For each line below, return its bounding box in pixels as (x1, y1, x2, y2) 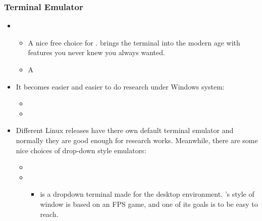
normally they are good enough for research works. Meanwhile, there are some (16, 135, 258, 145)
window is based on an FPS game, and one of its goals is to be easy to (40, 198, 258, 209)
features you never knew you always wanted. (28, 47, 165, 58)
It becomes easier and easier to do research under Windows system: (16, 81, 225, 92)
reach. (40, 208, 59, 219)
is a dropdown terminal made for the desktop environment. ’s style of (40, 189, 254, 199)
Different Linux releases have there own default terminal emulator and (16, 125, 234, 136)
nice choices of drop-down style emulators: (16, 145, 146, 155)
